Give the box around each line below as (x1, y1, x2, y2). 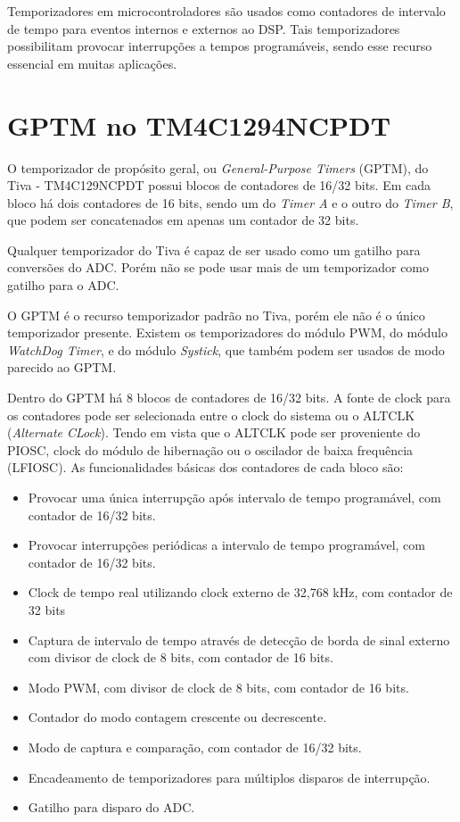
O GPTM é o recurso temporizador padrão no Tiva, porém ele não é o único (7, 305, 425, 324)
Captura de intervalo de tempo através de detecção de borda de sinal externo (28, 630, 450, 649)
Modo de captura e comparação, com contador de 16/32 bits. (28, 737, 362, 756)
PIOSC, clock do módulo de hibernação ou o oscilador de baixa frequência (7, 440, 414, 459)
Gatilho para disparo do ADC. (28, 798, 195, 817)
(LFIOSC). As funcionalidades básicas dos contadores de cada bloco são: (7, 458, 404, 477)
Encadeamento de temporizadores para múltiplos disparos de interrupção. (28, 768, 431, 786)
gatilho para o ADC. (7, 276, 119, 295)
